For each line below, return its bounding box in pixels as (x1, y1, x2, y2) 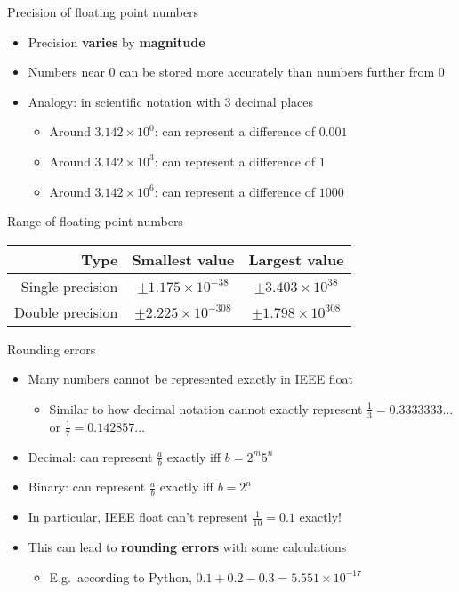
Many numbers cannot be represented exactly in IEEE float (28, 369, 354, 388)
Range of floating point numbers (7, 212, 183, 231)
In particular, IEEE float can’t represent (28, 507, 248, 526)
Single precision (20, 275, 118, 296)
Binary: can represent (28, 477, 146, 496)
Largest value (248, 248, 344, 270)
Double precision (14, 301, 118, 322)
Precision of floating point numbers (7, 3, 199, 20)
